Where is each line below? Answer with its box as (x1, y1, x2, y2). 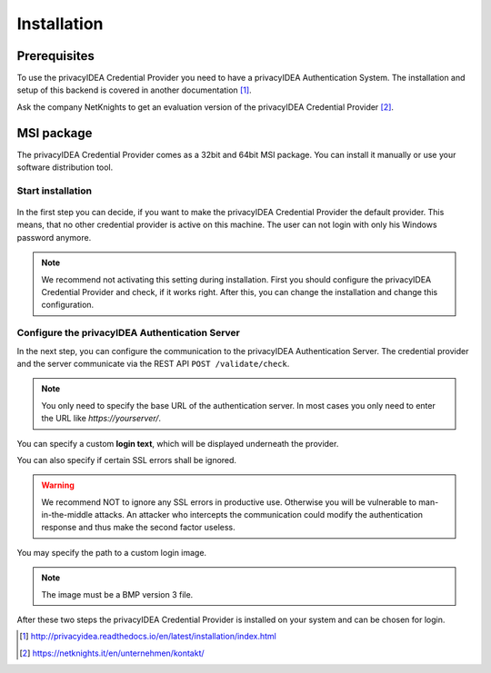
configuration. (41, 300, 95, 311)
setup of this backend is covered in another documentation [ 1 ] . (16, 84, 252, 95)
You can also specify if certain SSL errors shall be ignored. (16, 454, 236, 465)
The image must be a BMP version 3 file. (41, 589, 194, 599)
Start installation (16, 184, 93, 197)
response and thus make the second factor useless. (41, 522, 235, 533)
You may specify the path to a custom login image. (16, 547, 207, 558)
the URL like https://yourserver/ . (41, 413, 162, 424)
